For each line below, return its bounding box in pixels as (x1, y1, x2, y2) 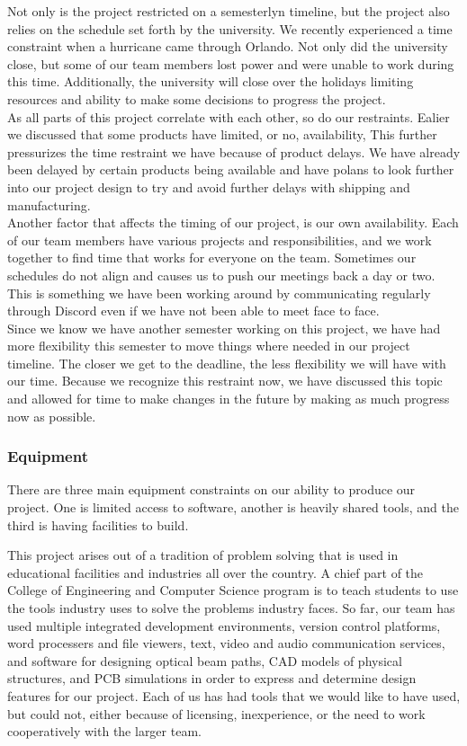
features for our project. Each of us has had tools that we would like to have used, (7, 687, 461, 705)
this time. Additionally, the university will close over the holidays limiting (7, 72, 414, 91)
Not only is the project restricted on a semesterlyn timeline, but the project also (7, 2, 450, 20)
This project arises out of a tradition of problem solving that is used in (7, 546, 399, 564)
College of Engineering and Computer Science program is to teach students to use (7, 581, 459, 599)
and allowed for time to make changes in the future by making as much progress (7, 389, 450, 408)
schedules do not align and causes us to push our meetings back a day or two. (7, 265, 436, 284)
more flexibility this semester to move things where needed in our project (7, 336, 410, 355)
